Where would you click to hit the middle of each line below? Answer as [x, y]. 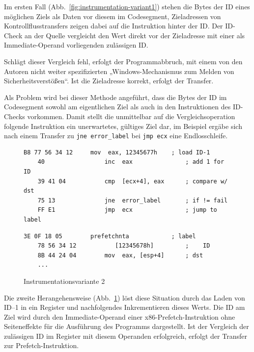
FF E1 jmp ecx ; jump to [127, 210]
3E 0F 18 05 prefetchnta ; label [110, 236]
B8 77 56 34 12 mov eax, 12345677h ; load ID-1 [117, 152]
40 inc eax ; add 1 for [131, 162]
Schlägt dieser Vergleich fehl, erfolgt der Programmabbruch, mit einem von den [123, 61]
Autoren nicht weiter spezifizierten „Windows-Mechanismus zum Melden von [119, 71]
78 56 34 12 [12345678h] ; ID [124, 246]
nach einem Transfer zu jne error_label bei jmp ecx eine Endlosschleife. [116, 136]
